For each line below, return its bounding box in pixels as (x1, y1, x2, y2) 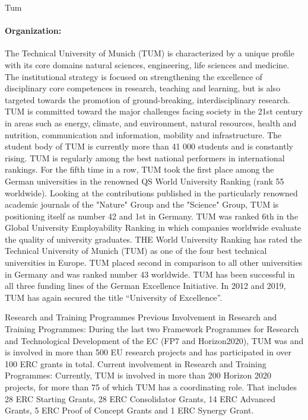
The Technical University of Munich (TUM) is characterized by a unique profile (5, 47, 294, 59)
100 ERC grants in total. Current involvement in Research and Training (5, 357, 266, 370)
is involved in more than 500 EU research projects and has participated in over (5, 346, 291, 358)
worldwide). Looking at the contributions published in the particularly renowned (5, 186, 298, 199)
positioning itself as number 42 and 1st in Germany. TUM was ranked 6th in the (5, 209, 299, 222)
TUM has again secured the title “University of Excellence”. (5, 291, 223, 303)
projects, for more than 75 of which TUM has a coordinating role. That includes (5, 381, 297, 393)
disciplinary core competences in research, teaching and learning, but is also (5, 82, 281, 94)
